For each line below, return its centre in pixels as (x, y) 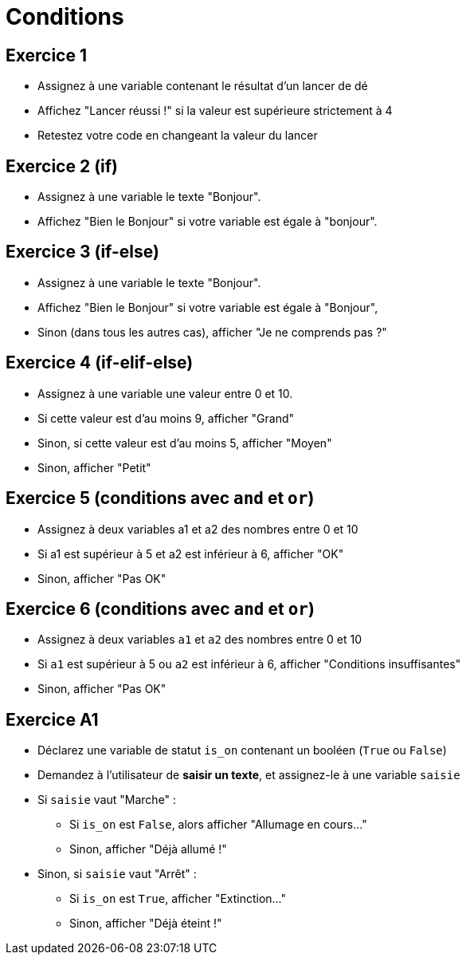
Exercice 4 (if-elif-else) (100, 363)
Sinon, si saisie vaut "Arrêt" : (117, 874)
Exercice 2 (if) (62, 166)
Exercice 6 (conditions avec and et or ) (160, 609)
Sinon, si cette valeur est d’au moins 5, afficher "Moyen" (185, 443)
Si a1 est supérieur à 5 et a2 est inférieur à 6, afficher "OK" (191, 553)
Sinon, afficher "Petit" (94, 467)
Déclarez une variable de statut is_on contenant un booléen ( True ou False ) (242, 750)
